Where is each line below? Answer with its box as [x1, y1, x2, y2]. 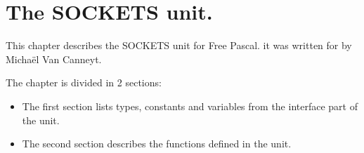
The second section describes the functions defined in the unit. [22, 136, 292, 151]
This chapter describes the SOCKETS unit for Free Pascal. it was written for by [6, 38, 352, 53]
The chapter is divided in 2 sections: [6, 75, 162, 90]
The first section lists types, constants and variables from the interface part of [22, 98, 358, 113]
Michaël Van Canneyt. [6, 51, 102, 66]
